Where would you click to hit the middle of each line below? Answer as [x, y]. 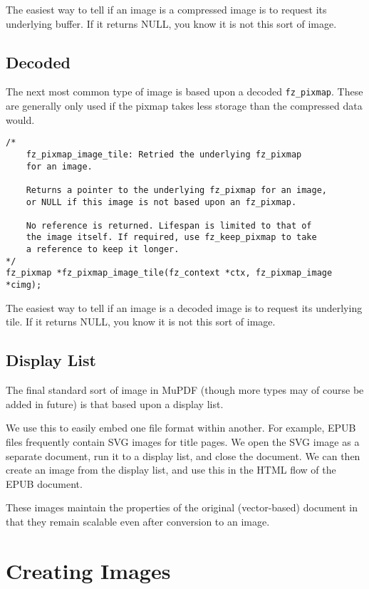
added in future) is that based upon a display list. [115, 403]
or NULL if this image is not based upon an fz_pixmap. [161, 202]
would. [20, 119]
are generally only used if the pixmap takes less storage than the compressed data [184, 106]
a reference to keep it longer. [103, 250]
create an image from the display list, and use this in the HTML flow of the [171, 470]
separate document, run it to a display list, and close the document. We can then [183, 455]
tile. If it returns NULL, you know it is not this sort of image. [141, 322]
